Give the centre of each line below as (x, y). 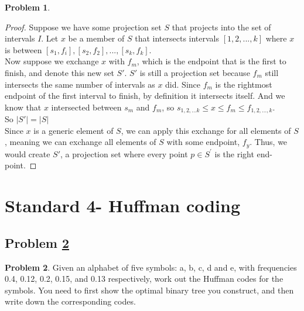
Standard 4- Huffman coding (123, 205)
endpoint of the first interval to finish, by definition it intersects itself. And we (145, 96)
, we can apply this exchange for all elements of (206, 130)
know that (23, 107)
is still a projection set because (195, 72)
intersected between (86, 107)
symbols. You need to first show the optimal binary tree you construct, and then (149, 290)
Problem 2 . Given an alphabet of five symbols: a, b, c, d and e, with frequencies (151, 267)
